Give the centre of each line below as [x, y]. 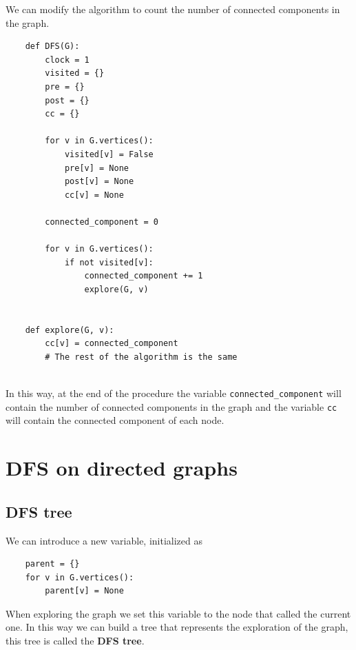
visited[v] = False [109, 154]
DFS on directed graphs [122, 468]
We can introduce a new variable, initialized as [104, 540]
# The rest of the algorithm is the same [141, 357]
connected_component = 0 [102, 222]
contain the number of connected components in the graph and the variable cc [171, 406]
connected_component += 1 [144, 276]
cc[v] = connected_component [112, 344]
